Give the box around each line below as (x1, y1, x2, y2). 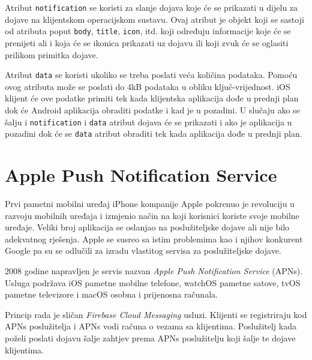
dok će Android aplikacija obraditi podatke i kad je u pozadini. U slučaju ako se (5, 103, 300, 116)
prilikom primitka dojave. (5, 48, 98, 61)
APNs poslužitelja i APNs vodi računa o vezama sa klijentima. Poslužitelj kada (5, 320, 296, 332)
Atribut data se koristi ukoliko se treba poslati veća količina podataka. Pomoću (5, 68, 298, 81)
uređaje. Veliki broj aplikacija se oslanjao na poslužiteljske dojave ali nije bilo (5, 221, 290, 233)
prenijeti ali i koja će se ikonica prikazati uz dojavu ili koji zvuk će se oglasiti (5, 36, 289, 49)
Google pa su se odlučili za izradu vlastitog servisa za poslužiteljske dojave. (5, 244, 281, 257)
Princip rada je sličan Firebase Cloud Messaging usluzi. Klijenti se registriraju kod (5, 308, 307, 320)
